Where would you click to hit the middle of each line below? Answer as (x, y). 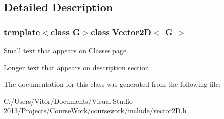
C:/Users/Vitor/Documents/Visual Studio (68, 100)
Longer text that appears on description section (77, 67)
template (22, 32)
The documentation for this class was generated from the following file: (112, 84)
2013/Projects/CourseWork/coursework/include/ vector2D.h (95, 110)
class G (65, 32)
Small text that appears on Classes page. (66, 50)
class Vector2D (121, 32)
